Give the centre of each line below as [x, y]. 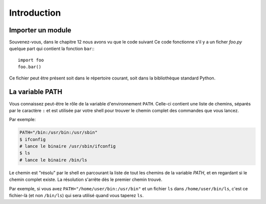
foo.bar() [30, 67]
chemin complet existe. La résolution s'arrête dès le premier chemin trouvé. [86, 179]
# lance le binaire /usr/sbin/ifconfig [67, 146]
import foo [31, 60]
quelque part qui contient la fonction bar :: [52, 49]
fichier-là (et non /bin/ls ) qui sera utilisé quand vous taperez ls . [76, 196]
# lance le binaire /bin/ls [53, 160]
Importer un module [40, 30]
